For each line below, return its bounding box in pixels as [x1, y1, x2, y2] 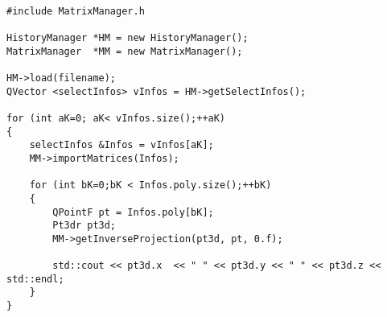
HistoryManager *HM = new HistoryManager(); [6, 31, 249, 43]
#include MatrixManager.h [6, 5, 145, 17]
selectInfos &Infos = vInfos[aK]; [29, 139, 214, 151]
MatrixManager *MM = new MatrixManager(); [6, 45, 243, 57]
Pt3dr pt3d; [52, 220, 117, 232]
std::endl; [6, 273, 64, 285]
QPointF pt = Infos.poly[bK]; [52, 206, 214, 218]
